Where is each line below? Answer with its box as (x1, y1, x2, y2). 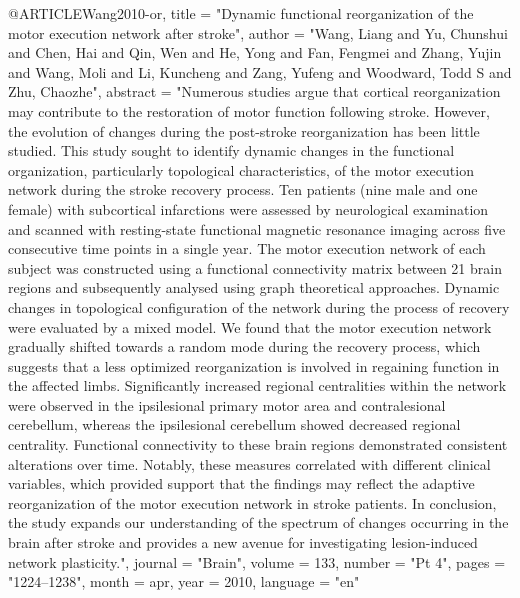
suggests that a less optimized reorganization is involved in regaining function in (8, 355, 500, 376)
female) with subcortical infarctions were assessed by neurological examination (8, 198, 489, 219)
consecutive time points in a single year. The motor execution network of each (8, 238, 486, 259)
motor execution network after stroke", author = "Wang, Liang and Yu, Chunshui (8, 22, 508, 43)
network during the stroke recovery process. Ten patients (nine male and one (8, 179, 478, 200)
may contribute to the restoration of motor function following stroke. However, (8, 100, 490, 121)
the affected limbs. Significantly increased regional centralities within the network (8, 375, 507, 396)
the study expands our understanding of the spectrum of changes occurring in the (8, 512, 509, 533)
